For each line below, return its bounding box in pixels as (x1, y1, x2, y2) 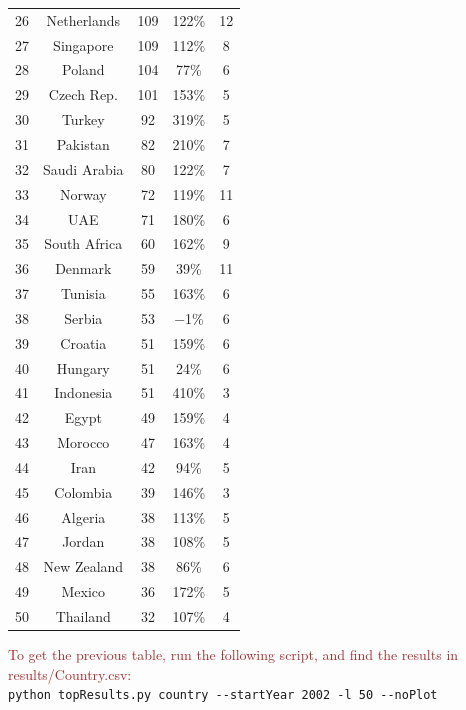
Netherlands (46, 9, 121, 30)
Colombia (54, 481, 113, 502)
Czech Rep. (48, 84, 118, 105)
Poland (61, 59, 105, 80)
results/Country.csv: (8, 663, 132, 684)
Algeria (61, 506, 106, 527)
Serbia (64, 307, 103, 328)
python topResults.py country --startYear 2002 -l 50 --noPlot (8, 688, 438, 703)
